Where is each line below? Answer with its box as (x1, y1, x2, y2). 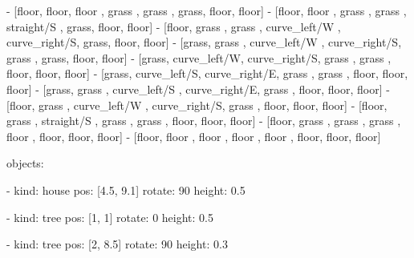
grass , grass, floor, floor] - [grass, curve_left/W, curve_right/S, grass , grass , (6, 49, 392, 66)
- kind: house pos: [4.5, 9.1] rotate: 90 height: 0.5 (6, 181, 246, 198)
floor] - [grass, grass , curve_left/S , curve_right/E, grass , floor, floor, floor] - (6, 80, 390, 97)
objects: (6, 155, 44, 171)
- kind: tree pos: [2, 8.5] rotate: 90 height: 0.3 (6, 236, 228, 252)
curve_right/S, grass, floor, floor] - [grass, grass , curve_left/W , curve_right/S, (6, 34, 402, 50)
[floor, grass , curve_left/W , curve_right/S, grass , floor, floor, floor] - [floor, (6, 96, 388, 113)
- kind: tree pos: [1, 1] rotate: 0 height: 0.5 (6, 208, 213, 225)
